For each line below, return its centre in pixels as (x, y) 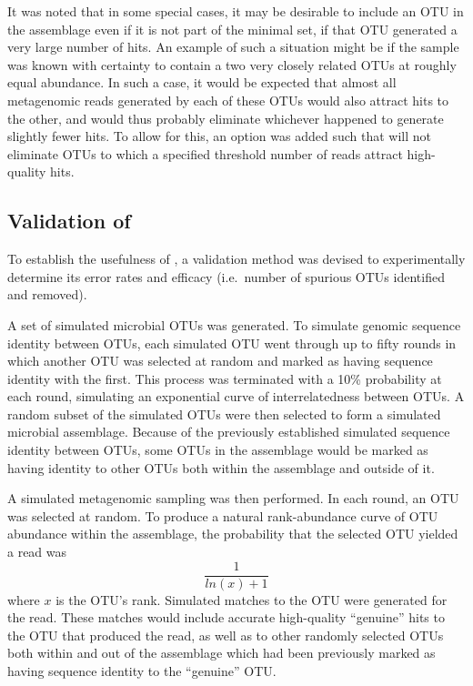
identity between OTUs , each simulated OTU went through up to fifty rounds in (232, 343)
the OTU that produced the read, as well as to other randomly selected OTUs (226, 635)
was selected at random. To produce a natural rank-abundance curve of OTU (223, 515)
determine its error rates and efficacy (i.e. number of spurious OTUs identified (226, 276)
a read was (37, 552)
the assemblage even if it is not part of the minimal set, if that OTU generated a (232, 29)
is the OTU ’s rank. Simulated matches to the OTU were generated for (252, 599)
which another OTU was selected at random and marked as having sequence (220, 361)
